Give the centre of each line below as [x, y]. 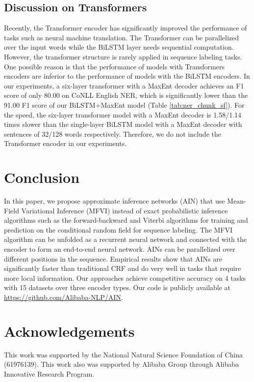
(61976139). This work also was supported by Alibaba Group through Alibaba [121, 364]
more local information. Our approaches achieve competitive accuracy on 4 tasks [125, 278]
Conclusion [42, 177]
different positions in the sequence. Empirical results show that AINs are [113, 258]
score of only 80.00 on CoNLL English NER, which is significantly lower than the [126, 95]
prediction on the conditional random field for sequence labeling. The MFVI [118, 229]
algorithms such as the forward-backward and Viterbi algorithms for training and [126, 220]
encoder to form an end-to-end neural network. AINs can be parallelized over [120, 249]
